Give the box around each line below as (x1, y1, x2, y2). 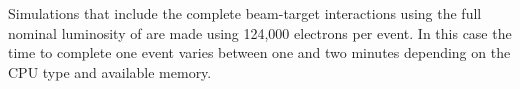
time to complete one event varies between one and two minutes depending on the (8, 42, 511, 63)
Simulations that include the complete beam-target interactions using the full (8, 3, 482, 23)
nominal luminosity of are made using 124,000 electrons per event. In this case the (8, 22, 512, 43)
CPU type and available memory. (8, 61, 212, 82)
